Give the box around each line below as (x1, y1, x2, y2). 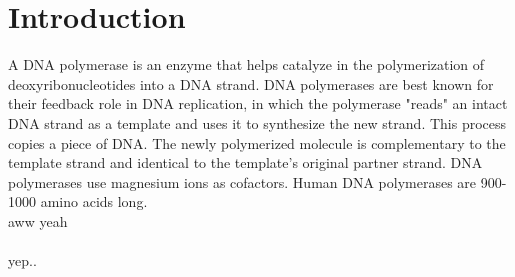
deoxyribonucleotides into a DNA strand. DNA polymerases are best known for (8, 73, 494, 94)
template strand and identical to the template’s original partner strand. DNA (8, 152, 483, 173)
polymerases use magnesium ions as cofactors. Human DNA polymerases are (8, 171, 477, 192)
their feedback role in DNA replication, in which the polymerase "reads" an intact (8, 93, 508, 114)
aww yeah (8, 210, 68, 231)
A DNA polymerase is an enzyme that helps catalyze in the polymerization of (8, 54, 485, 75)
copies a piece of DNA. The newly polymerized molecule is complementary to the (8, 132, 506, 153)
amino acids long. (40, 191, 148, 212)
